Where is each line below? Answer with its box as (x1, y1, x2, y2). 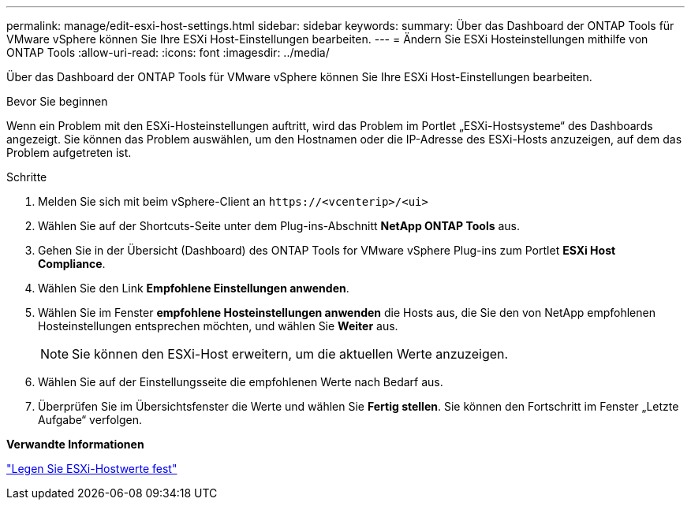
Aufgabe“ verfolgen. (38, 413, 142, 426)
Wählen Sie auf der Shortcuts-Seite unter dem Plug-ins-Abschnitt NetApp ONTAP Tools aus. (38, 219, 521, 233)
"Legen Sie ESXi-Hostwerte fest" (6, 462, 177, 475)
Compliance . (38, 257, 106, 270)
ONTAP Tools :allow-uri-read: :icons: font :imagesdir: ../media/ (6, 46, 330, 59)
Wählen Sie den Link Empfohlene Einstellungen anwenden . (38, 281, 349, 295)
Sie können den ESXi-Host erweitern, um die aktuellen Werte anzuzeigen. (72, 346, 509, 362)
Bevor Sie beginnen (6, 95, 108, 108)
